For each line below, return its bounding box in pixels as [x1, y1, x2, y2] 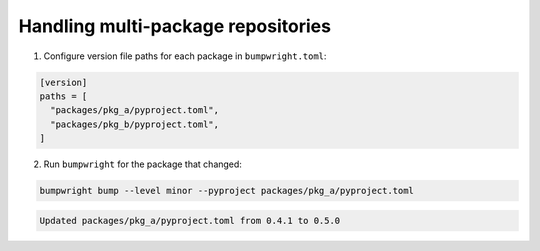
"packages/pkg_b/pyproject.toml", [50, 118, 220, 130]
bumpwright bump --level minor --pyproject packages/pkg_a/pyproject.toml [39, 185, 415, 197]
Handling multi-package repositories [18, 15, 332, 37]
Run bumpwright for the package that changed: [43, 158, 242, 170]
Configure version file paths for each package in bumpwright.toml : [43, 50, 327, 62]
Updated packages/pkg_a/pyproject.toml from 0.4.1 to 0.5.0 [39, 215, 341, 226]
